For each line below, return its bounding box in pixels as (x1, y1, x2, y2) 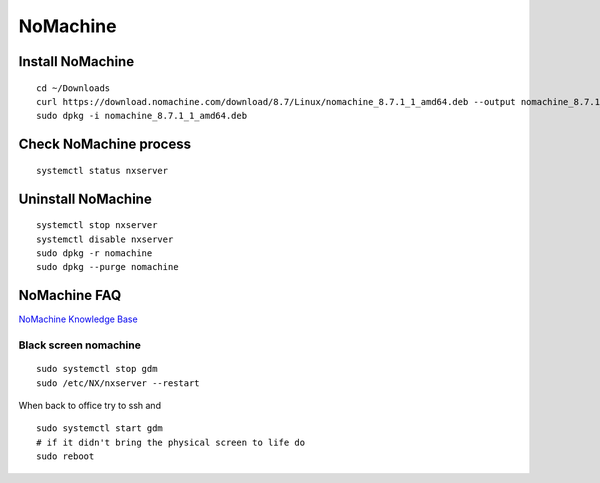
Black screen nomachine (18, 338, 142, 352)
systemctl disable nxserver (36, 233, 174, 245)
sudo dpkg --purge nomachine (36, 261, 179, 273)
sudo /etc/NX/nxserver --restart (36, 377, 200, 389)
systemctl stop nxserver (36, 220, 158, 231)
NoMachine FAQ (18, 287, 122, 304)
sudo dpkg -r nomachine (36, 247, 153, 259)
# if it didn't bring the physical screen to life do (36, 436, 305, 448)
